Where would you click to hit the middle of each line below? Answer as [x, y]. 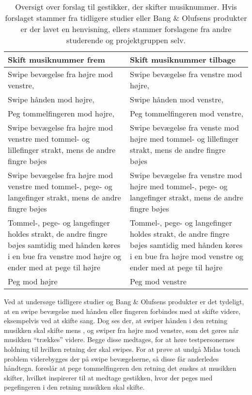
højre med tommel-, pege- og [179, 186]
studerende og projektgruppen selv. [126, 40]
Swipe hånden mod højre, [51, 99]
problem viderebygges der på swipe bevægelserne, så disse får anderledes [111, 358]
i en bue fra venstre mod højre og [65, 256]
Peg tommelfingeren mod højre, [61, 113]
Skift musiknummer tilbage [183, 59]
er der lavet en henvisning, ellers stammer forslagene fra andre [126, 29]
